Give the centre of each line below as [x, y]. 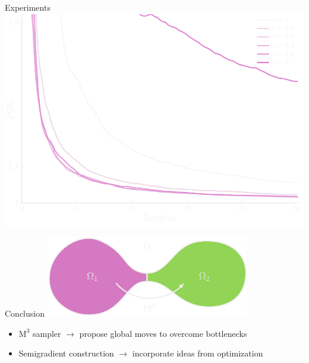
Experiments [28, 7]
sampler [47, 333]
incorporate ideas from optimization [198, 353]
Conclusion [25, 313]
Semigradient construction [66, 353]
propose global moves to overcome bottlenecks [163, 333]
